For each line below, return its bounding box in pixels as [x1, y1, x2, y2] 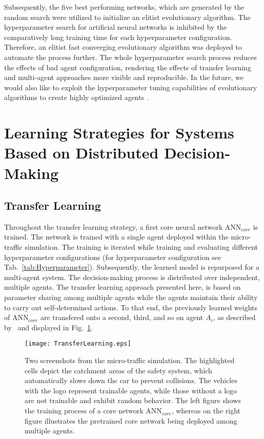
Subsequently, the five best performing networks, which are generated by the [4, 2, 245, 12]
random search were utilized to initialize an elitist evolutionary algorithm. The [4, 11, 251, 22]
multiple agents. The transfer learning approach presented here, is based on [4, 282, 241, 292]
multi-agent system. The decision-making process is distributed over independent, [4, 271, 260, 282]
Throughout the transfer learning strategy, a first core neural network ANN [4, 221, 241, 232]
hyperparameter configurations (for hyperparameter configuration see [4, 251, 221, 262]
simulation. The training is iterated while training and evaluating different [25, 242, 258, 252]
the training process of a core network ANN [25, 405, 162, 416]
